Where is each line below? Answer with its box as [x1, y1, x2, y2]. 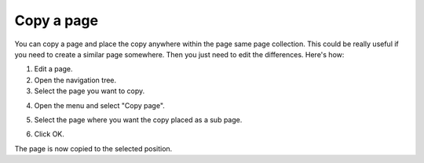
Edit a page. [34, 64, 74, 74]
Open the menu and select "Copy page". [34, 100, 165, 110]
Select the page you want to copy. [34, 86, 145, 96]
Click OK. [34, 129, 64, 139]
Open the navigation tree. [34, 75, 117, 85]
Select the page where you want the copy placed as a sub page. [34, 114, 243, 125]
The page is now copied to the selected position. [14, 143, 173, 153]
